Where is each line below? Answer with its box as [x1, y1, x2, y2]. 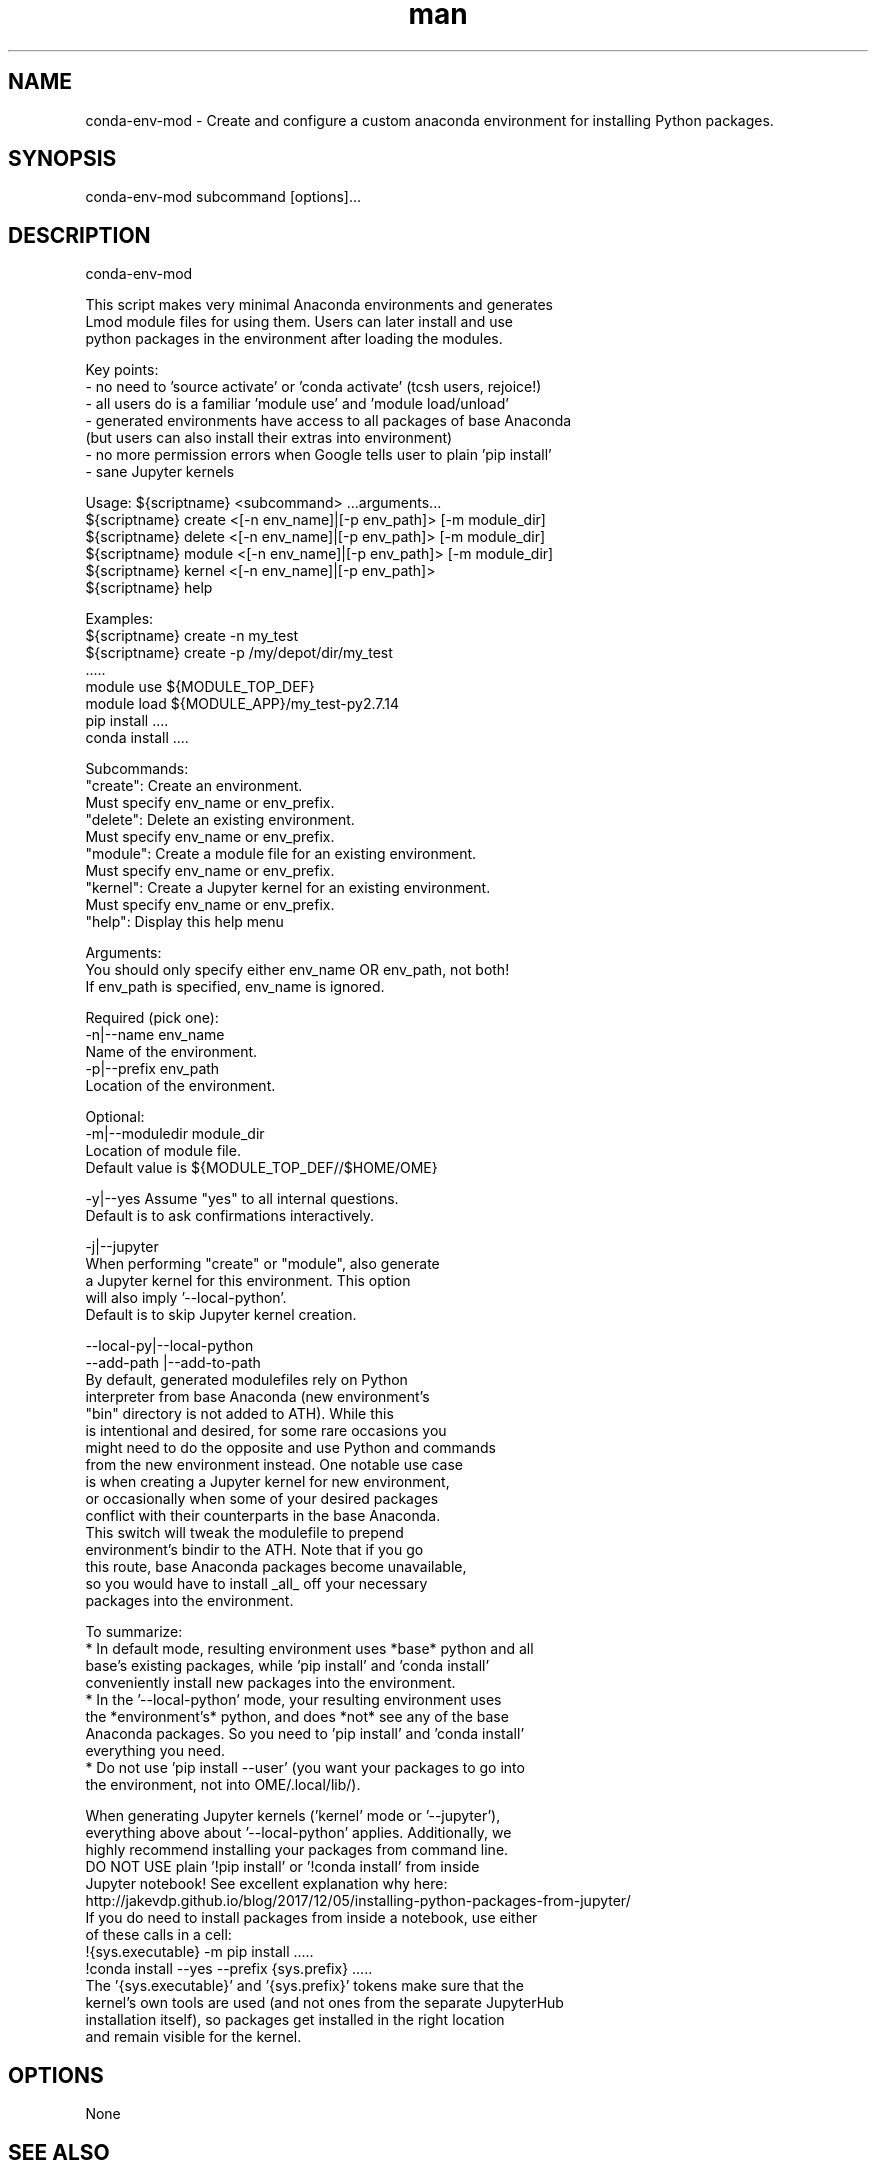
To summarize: [85, 1623, 183, 1641]
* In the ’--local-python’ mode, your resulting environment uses [85, 1691, 502, 1709]
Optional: [85, 1108, 145, 1126]
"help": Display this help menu [85, 913, 284, 931]
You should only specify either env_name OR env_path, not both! [85, 961, 510, 979]
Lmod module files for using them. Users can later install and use [85, 313, 513, 331]
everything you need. [85, 1742, 226, 1760]
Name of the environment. [85, 1043, 258, 1061]
